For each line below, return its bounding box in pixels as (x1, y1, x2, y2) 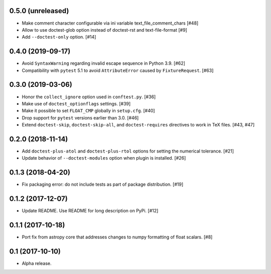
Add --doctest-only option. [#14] (22, 34, 96, 40)
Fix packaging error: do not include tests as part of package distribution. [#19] (22, 181, 184, 188)
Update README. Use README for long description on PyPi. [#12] (22, 208, 159, 214)
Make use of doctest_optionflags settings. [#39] (22, 100, 131, 106)
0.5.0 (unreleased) (9, 7, 69, 15)
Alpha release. (22, 260, 52, 266)
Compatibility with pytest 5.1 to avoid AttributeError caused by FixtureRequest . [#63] (22, 67, 214, 73)
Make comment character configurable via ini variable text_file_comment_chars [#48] (22, 20, 199, 26)
